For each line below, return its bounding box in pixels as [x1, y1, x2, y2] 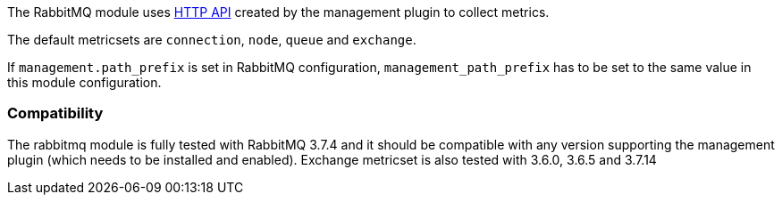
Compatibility [7, 104, 104, 123]
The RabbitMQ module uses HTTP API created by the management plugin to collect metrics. [7, 4, 550, 20]
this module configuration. [7, 75, 162, 90]
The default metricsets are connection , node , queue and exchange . [7, 32, 416, 47]
